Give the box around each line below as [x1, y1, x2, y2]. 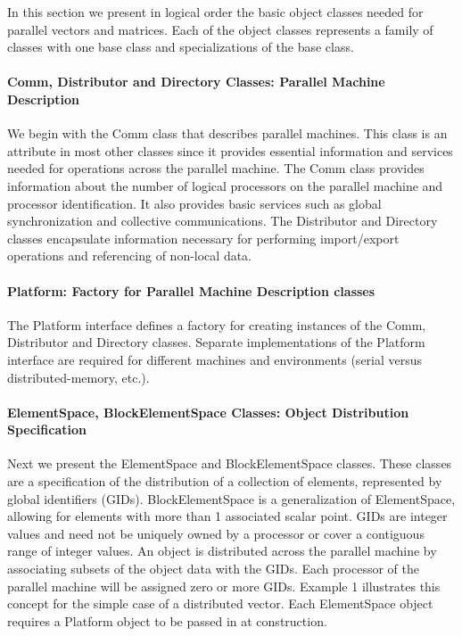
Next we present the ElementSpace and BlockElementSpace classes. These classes [7, 454, 452, 473]
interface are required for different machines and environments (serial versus [7, 350, 423, 368]
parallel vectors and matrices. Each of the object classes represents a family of [7, 20, 433, 38]
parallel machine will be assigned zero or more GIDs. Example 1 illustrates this [7, 576, 441, 595]
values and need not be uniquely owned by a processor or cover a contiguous [7, 524, 425, 542]
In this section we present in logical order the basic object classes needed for [7, 3, 424, 21]
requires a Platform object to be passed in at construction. [7, 611, 327, 630]
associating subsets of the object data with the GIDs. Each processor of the [7, 559, 419, 578]
